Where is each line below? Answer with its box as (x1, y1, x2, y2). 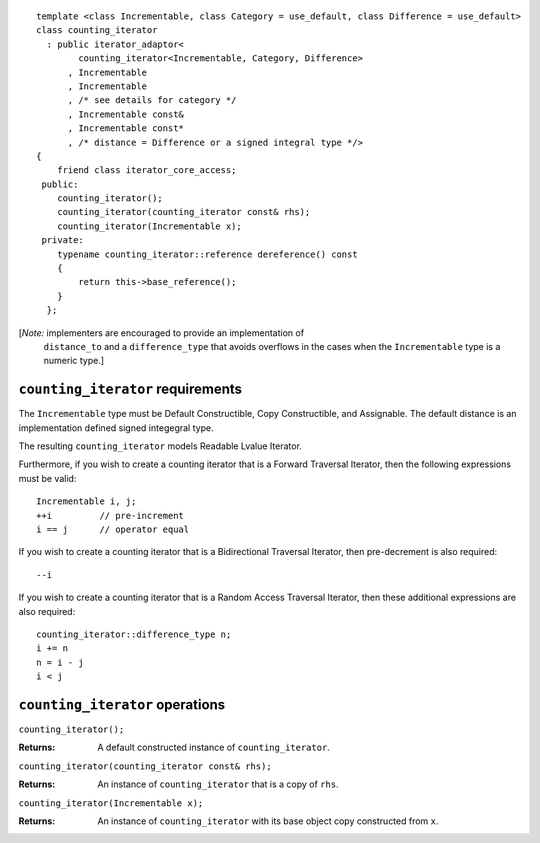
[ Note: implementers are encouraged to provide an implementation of (18, 326, 305, 339)
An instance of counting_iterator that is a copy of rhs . (97, 778, 339, 790)
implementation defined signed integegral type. (18, 421, 214, 434)
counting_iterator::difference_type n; (36, 628, 232, 640)
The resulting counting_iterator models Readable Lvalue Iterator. (18, 440, 302, 452)
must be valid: (18, 472, 77, 484)
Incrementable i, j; (36, 496, 137, 507)
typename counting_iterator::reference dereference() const (56, 248, 359, 260)
